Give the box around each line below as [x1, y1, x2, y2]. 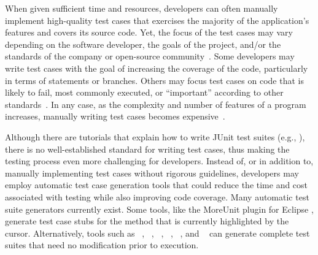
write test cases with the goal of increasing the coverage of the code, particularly [5, 61, 308, 74]
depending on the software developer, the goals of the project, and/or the [5, 37, 281, 50]
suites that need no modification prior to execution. [5, 238, 199, 251]
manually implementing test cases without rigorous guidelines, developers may [5, 166, 299, 179]
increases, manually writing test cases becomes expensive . [5, 110, 225, 123]
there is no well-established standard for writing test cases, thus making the [5, 142, 290, 155]
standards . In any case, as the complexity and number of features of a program [5, 97, 306, 110]
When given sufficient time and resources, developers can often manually [5, 2, 278, 14]
